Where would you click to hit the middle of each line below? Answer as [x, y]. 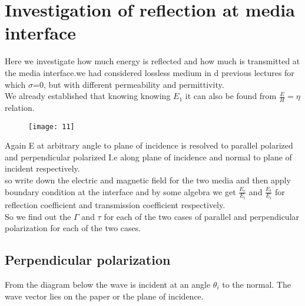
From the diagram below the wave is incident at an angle [108, 284]
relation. [20, 107]
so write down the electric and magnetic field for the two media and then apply [148, 180]
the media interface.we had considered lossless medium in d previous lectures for [150, 72]
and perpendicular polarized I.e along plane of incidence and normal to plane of [148, 157]
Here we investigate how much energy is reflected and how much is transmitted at [152, 61]
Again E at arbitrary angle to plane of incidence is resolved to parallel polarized [149, 145]
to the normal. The [256, 284]
